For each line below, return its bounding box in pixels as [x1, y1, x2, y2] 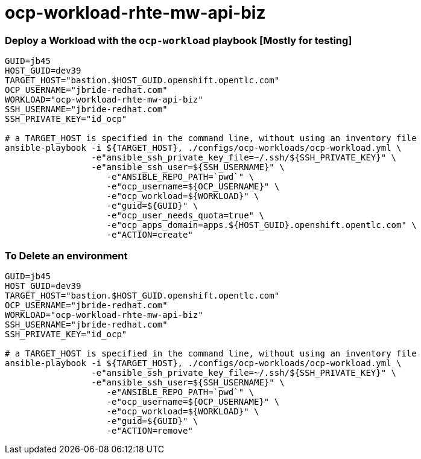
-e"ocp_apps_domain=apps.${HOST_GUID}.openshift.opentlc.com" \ [106, 220, 417, 230]
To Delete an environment [5, 249, 128, 262]
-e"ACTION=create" [106, 230, 193, 240]
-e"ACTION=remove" [106, 425, 193, 435]
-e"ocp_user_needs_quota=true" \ [106, 211, 264, 221]
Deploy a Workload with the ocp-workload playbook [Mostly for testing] [5, 34, 352, 46]
